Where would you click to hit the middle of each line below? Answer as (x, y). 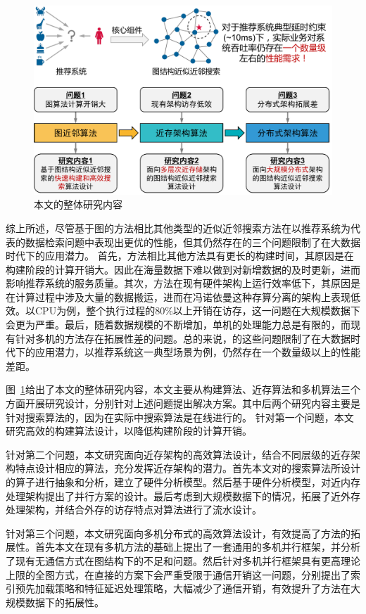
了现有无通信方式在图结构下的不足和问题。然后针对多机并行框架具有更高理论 (183, 560)
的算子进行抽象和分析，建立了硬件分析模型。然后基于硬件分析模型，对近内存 (183, 482)
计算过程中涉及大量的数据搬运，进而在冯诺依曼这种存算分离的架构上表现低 (188, 296)
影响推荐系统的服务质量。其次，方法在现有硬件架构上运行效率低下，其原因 (178, 283)
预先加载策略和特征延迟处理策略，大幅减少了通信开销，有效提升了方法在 (183, 588)
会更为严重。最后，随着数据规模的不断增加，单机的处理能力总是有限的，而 (178, 325)
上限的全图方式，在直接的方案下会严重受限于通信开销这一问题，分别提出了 (178, 574)
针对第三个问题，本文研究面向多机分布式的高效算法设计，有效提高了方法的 (178, 533)
